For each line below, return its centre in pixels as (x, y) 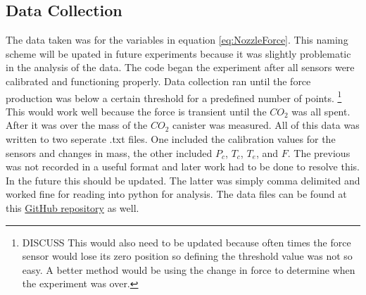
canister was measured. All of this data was (266, 125)
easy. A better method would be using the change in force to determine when (189, 269)
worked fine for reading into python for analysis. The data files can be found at (176, 194)
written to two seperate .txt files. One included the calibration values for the (171, 139)
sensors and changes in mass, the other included (109, 152)
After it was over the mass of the (77, 125)
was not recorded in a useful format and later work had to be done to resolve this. (183, 167)
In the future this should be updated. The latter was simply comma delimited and (183, 180)
